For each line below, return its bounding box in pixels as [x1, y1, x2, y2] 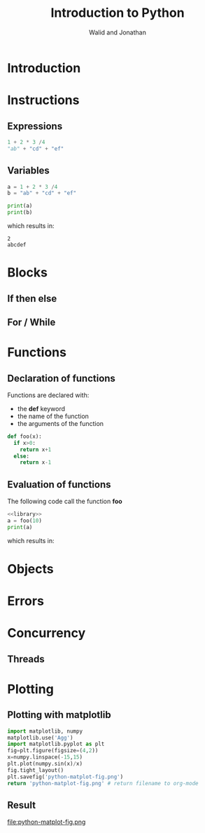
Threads [7, 653, 45, 665]
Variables [7, 165, 50, 177]
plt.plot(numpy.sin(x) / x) [7, 760, 83, 768]
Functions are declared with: [7, 391, 90, 399]
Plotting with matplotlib [7, 709, 111, 721]
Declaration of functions [7, 372, 115, 384]
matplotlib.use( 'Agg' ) [7, 734, 73, 741]
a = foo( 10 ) [7, 517, 42, 524]
